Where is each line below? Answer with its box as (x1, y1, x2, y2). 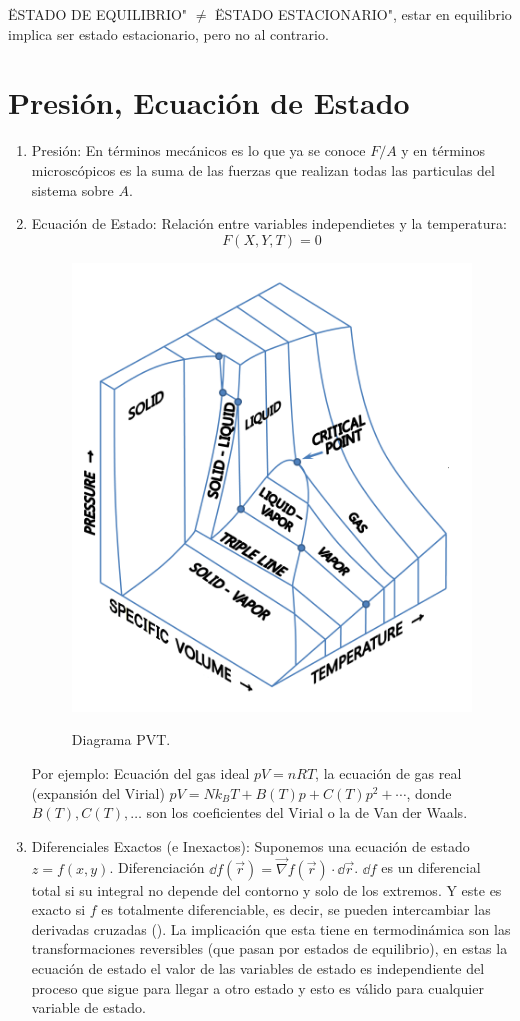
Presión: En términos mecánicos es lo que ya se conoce (31, 140, 366, 161)
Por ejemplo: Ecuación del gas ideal (31, 763, 250, 784)
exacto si (31, 899, 86, 920)
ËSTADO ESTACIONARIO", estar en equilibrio (215, 4, 512, 24)
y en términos (401, 140, 486, 161)
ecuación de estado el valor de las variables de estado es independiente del (31, 958, 485, 979)
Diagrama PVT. (71, 729, 171, 750)
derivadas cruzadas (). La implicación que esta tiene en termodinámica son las (31, 918, 511, 939)
